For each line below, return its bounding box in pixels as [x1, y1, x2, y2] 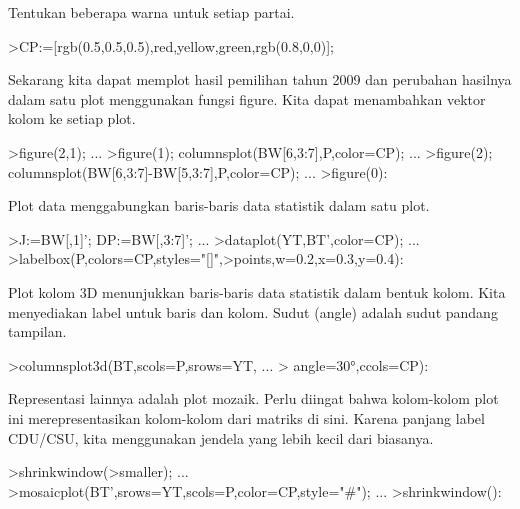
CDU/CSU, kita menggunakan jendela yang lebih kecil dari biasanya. [8, 427, 434, 448]
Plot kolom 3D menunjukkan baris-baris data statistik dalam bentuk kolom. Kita [8, 281, 506, 302]
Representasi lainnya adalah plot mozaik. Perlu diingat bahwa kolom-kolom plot [8, 388, 499, 409]
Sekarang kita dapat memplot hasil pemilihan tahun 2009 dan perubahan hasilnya [8, 69, 512, 90]
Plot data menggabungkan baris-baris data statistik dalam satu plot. [8, 195, 430, 216]
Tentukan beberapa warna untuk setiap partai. [8, 2, 295, 22]
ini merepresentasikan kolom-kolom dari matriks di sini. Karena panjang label [8, 407, 485, 428]
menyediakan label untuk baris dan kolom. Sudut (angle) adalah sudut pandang [8, 301, 498, 322]
